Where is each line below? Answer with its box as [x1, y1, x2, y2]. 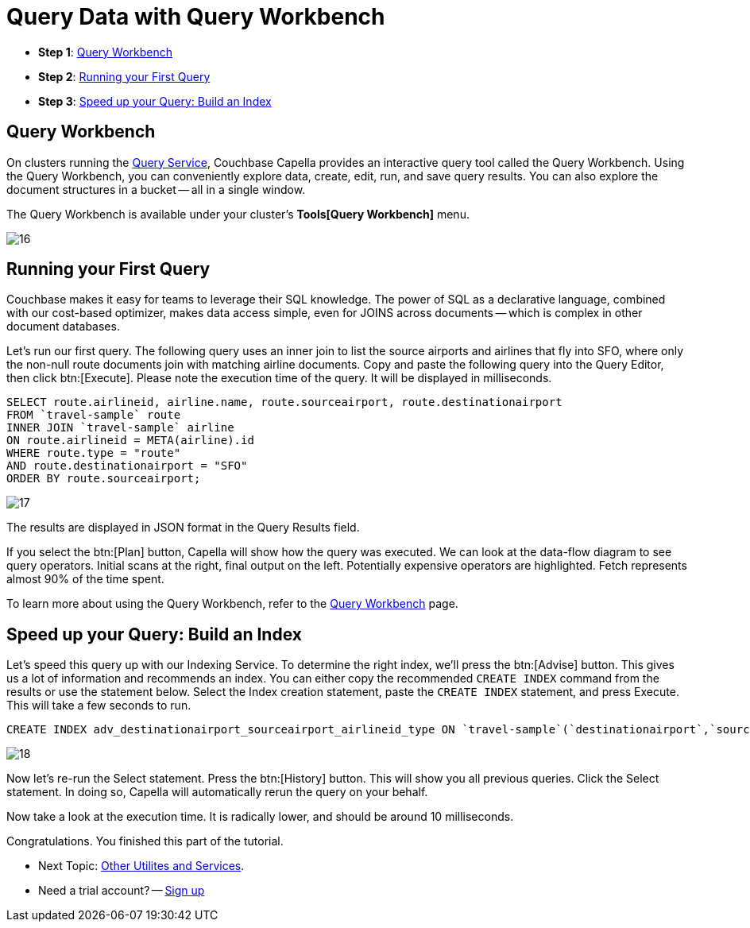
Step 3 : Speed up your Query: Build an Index [38, 94, 272, 108]
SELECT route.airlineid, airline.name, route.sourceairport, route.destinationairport [6, 396, 562, 409]
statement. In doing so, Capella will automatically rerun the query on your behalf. [6, 785, 428, 799]
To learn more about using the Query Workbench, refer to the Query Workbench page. [6, 597, 458, 611]
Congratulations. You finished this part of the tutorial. [6, 834, 284, 849]
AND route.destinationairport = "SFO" [6, 459, 248, 473]
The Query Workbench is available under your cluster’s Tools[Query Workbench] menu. [6, 207, 470, 221]
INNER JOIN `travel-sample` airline [6, 421, 234, 435]
